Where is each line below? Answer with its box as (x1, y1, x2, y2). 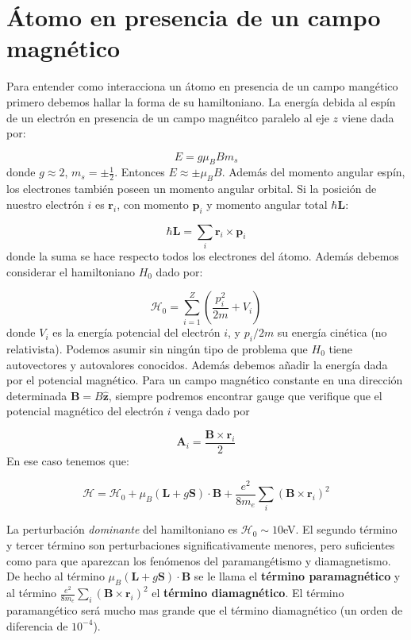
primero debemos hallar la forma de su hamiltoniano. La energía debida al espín (6, 93, 396, 110)
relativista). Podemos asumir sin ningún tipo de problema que (6, 340, 308, 357)
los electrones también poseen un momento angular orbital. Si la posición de (6, 180, 377, 197)
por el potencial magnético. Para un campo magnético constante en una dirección (6, 372, 403, 388)
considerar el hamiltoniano (6, 263, 135, 280)
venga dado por (175, 403, 250, 419)
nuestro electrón (6, 195, 84, 212)
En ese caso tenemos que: (6, 453, 129, 469)
